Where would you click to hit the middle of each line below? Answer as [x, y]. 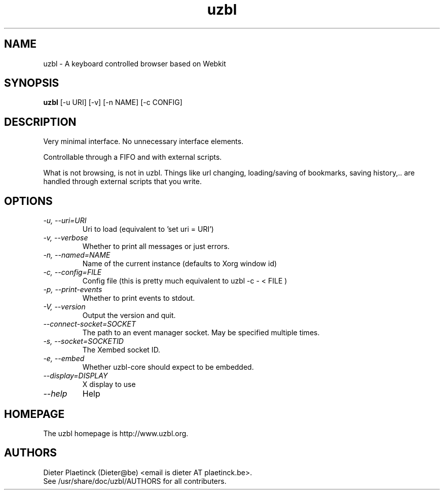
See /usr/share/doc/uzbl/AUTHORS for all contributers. [135, 481]
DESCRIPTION [40, 122]
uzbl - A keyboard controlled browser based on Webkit [135, 63]
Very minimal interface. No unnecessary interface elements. [143, 142]
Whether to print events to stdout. [139, 298]
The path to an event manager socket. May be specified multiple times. [201, 333]
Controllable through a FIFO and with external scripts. [133, 157]
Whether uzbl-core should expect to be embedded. [168, 367]
